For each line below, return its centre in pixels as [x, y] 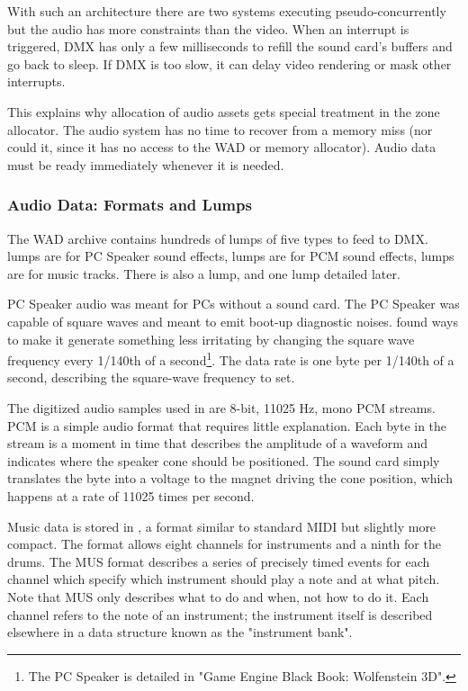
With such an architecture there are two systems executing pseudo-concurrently [227, 11]
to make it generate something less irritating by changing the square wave [211, 339]
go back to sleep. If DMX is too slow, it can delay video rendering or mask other [229, 63]
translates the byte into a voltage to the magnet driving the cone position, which [230, 478]
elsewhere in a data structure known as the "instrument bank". [180, 632]
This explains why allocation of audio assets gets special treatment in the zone [224, 111]
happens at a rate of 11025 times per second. [131, 495]
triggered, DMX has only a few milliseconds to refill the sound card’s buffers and [230, 46]
